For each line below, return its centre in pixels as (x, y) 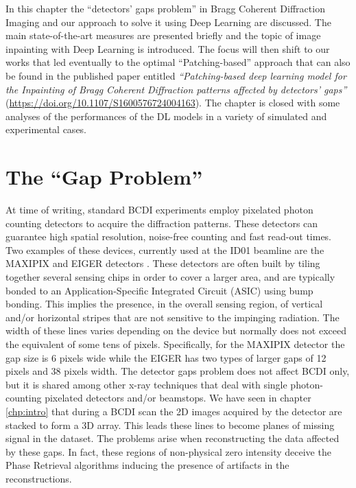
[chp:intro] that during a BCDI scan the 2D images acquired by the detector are (174, 411)
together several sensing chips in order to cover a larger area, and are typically (170, 277)
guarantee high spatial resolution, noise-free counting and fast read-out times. (169, 236)
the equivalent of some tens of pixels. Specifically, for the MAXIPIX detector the (175, 344)
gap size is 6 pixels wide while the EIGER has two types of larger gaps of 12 (166, 357)
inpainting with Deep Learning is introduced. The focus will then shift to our (168, 48)
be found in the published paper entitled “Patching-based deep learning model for (176, 75)
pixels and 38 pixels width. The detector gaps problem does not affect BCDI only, (178, 371)
